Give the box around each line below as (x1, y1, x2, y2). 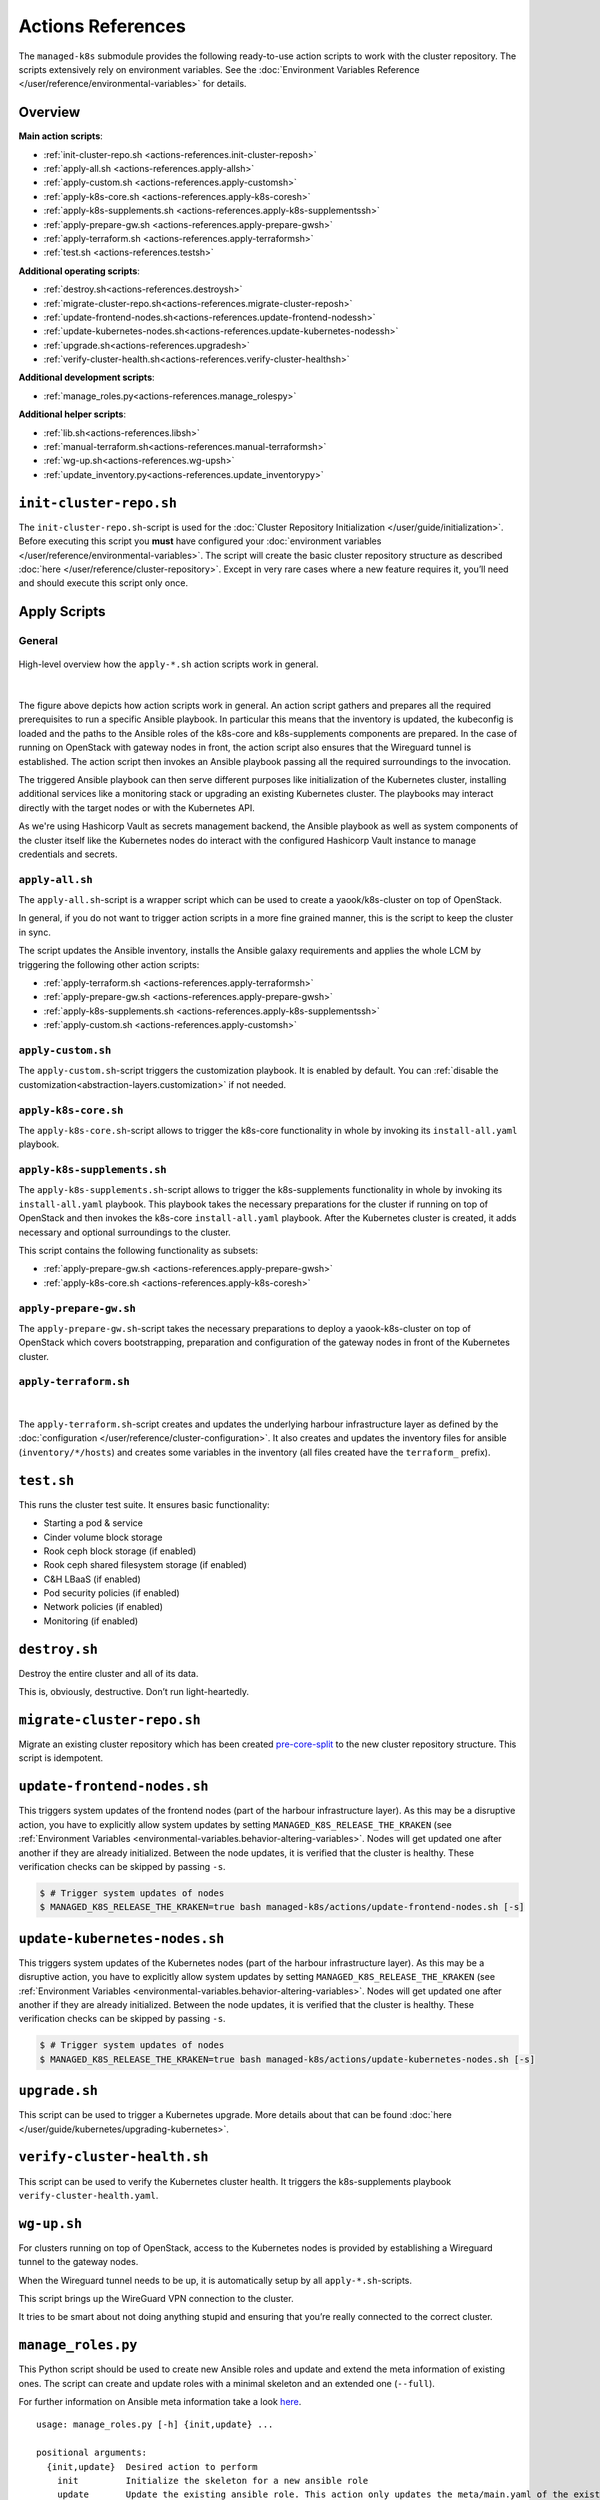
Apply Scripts (18, 603, 106, 620)
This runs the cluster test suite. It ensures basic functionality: (18, 1498, 270, 1510)
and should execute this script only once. (18, 577, 189, 589)
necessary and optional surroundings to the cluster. (18, 1226, 232, 1238)
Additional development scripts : (18, 371, 155, 384)
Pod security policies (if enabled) (43, 1587, 180, 1599)
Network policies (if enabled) (43, 1601, 164, 1613)
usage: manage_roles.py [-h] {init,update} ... (36, 2419, 274, 2430)
